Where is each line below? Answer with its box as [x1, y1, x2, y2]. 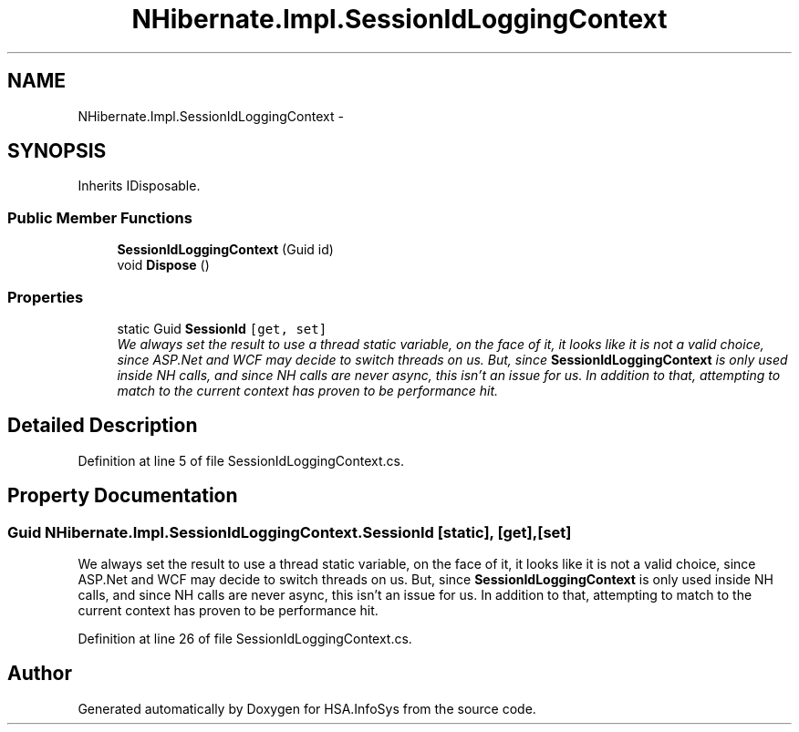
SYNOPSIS [7, 139, 107, 163]
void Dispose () [117, 257, 210, 273]
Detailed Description [7, 414, 198, 438]
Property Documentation [7, 484, 238, 508]
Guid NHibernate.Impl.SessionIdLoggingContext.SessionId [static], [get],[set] [7, 522, 572, 541]
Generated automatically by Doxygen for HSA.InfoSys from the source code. [78, 700, 536, 717]
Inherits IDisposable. [78, 178, 201, 194]
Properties [7, 287, 84, 306]
